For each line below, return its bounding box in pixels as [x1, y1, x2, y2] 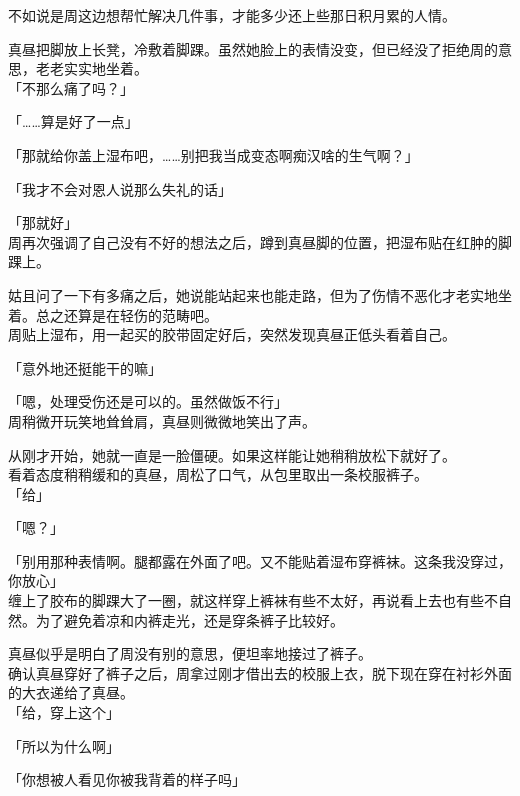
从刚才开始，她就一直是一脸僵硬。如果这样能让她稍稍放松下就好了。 [8, 444, 456, 465]
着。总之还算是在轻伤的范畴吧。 [8, 304, 218, 325]
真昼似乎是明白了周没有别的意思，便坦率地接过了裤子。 [8, 643, 372, 664]
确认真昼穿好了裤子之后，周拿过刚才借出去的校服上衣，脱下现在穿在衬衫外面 [8, 662, 512, 683]
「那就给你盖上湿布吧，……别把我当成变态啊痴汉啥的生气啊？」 [8, 144, 419, 165]
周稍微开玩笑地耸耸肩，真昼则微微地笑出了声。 [8, 410, 316, 431]
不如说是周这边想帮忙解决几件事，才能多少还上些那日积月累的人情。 [8, 5, 456, 25]
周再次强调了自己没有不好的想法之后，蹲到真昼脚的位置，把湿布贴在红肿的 [8, 231, 498, 252]
